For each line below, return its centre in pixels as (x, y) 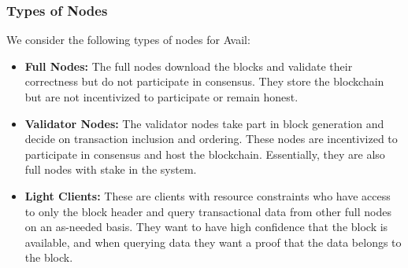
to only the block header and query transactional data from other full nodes (208, 211)
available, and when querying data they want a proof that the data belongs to (213, 242)
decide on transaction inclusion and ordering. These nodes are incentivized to (211, 139)
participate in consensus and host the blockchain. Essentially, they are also (205, 154)
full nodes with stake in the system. (111, 169)
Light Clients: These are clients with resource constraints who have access (208, 195)
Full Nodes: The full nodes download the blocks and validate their (189, 66)
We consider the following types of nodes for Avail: (128, 40)
